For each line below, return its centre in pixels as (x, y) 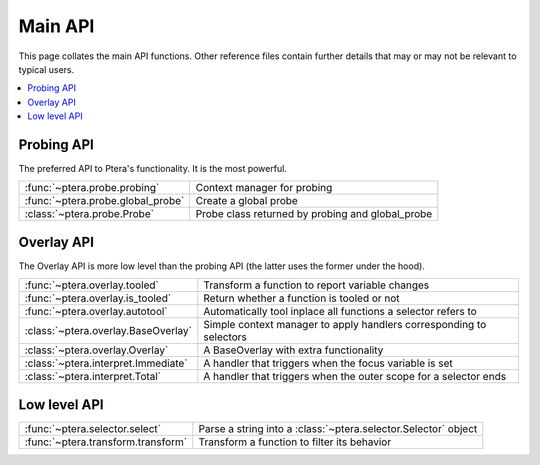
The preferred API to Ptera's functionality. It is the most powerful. (152, 169)
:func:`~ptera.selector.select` (93, 428)
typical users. (46, 69)
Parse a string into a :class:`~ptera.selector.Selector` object (338, 428)
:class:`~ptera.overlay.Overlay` (96, 350)
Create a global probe (247, 201)
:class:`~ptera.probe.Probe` (89, 214)
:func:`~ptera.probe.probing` (92, 188)
